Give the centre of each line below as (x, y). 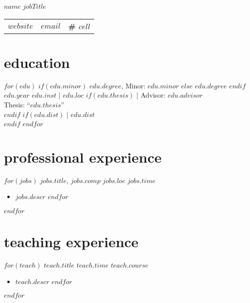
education (37, 62)
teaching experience (71, 242)
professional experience (83, 157)
